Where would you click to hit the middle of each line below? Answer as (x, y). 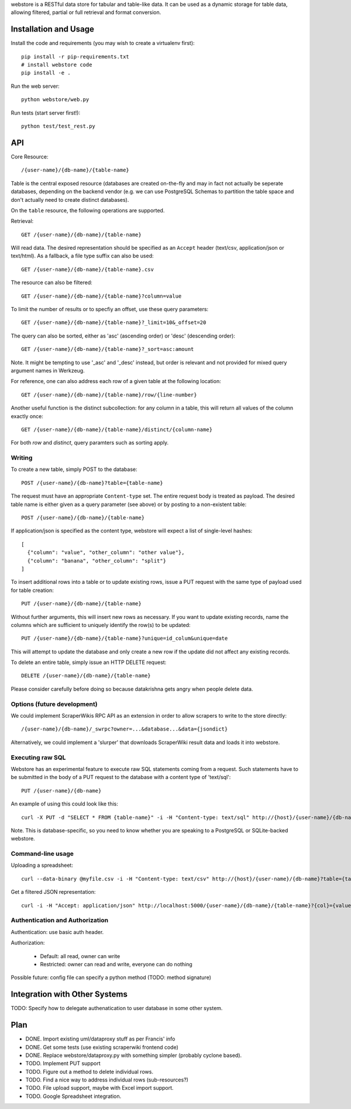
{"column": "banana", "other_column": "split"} (97, 561)
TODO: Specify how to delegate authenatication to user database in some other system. (117, 1008)
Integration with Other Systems (69, 994)
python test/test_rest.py (58, 126)
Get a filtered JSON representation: (53, 892)
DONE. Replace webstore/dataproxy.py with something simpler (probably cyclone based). (134, 1055)
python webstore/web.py (55, 100)
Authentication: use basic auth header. (57, 932)
